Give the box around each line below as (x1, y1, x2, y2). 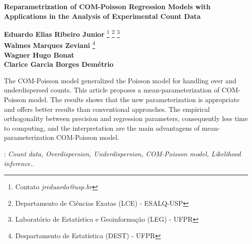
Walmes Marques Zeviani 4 (4, 39, 95, 50)
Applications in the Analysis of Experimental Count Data (4, 11, 201, 21)
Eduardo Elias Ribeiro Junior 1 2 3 (4, 28, 120, 39)
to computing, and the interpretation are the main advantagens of (4, 122, 200, 133)
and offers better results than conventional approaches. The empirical (4, 104, 210, 114)
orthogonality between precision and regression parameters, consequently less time (4, 113, 248, 123)
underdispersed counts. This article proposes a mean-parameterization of (4, 85, 220, 95)
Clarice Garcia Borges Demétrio (4, 59, 114, 69)
